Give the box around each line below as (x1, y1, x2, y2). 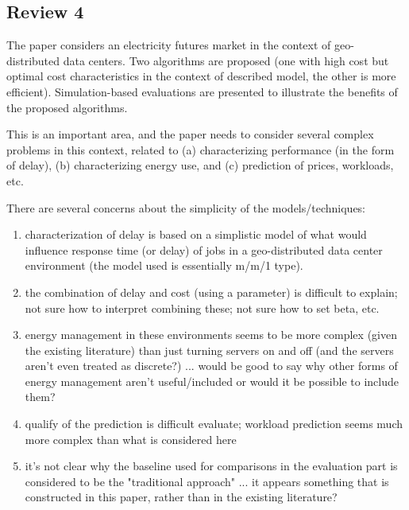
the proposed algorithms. (6, 99, 128, 115)
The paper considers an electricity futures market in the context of (6, 37, 331, 53)
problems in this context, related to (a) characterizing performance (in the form (6, 141, 395, 158)
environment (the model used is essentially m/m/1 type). (25, 257, 303, 274)
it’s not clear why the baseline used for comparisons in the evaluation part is (25, 457, 398, 474)
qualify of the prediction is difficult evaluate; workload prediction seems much (25, 415, 403, 432)
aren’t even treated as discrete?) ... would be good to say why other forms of (25, 357, 398, 374)
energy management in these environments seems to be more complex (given (25, 326, 397, 343)
